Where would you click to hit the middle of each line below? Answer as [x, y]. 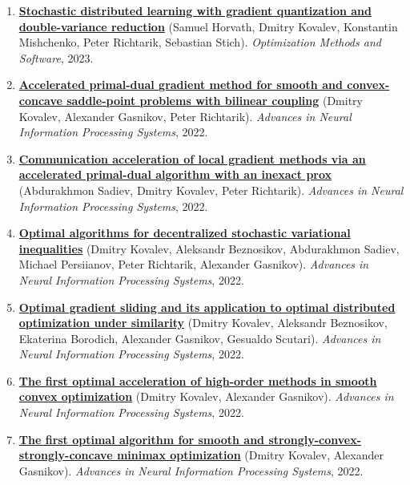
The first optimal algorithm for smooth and [142, 439]
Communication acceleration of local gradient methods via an [192, 158]
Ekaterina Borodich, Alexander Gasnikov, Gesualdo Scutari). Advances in [200, 338]
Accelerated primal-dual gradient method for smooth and [181, 85]
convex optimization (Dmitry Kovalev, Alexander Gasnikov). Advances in [206, 396]
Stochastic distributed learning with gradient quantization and [195, 10]
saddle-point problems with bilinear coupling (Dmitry [215, 100]
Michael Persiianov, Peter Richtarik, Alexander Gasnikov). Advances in [194, 264]
